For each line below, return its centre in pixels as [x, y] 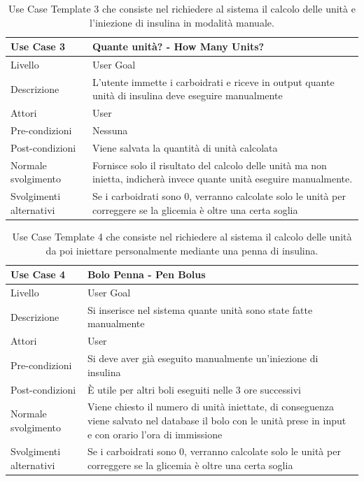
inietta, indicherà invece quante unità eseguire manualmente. [222, 179]
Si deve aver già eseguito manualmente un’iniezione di [203, 358]
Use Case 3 [38, 46]
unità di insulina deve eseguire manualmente [187, 95]
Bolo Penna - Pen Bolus [146, 274]
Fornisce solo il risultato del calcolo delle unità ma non [209, 165]
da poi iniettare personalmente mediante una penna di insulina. [182, 250]
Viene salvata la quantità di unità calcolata [185, 148]
